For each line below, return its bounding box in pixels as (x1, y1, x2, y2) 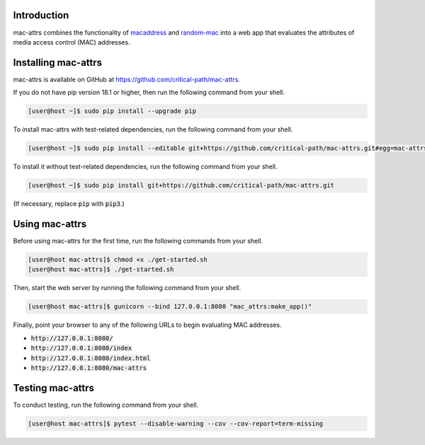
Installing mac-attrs (13, 57, 103, 69)
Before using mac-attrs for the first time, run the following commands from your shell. (13, 237, 263, 245)
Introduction (13, 9, 69, 21)
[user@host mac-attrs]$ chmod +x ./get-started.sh (28, 255, 208, 263)
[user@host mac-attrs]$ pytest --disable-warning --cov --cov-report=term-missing (28, 420, 324, 427)
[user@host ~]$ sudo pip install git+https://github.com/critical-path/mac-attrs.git (28, 181, 334, 190)
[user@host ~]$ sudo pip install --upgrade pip (28, 107, 196, 115)
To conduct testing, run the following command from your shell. (13, 400, 199, 409)
